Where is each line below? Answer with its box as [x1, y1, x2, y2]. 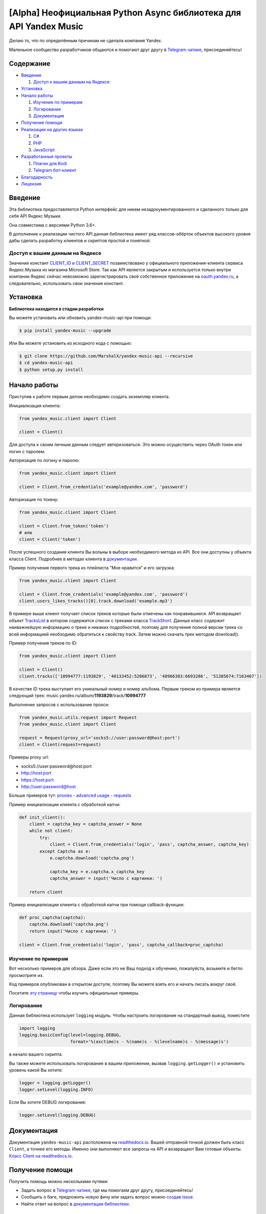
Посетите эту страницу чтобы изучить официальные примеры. [9, 990, 140, 996]
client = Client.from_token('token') [19, 523, 109, 529]
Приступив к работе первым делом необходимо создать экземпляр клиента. [9, 394, 170, 400]
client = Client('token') [19, 537, 81, 542]
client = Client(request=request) [19, 742, 101, 747]
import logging [19, 1025, 55, 1031]
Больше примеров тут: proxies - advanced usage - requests [9, 792, 131, 798]
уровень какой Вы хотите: [9, 1067, 63, 1073]
